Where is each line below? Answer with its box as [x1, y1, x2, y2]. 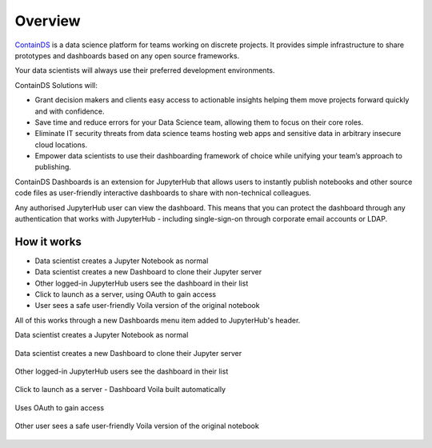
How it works [14, 234, 82, 248]
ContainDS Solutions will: [14, 80, 98, 90]
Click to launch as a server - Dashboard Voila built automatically [14, 385, 226, 394]
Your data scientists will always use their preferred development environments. [14, 66, 275, 75]
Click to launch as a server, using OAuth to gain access [34, 290, 217, 299]
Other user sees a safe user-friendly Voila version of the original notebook [14, 421, 259, 431]
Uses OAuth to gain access [14, 402, 104, 412]
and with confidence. [34, 106, 105, 116]
